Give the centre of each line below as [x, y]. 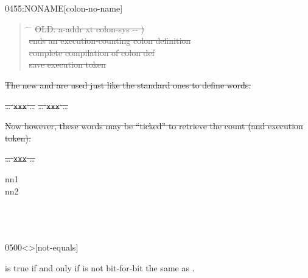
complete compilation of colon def [92, 52]
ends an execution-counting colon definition [110, 41]
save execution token [67, 64]
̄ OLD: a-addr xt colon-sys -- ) [86, 28]
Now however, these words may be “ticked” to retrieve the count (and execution [154, 126]
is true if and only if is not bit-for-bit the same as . [100, 267]
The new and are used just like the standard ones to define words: [128, 84]
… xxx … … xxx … [37, 105]
